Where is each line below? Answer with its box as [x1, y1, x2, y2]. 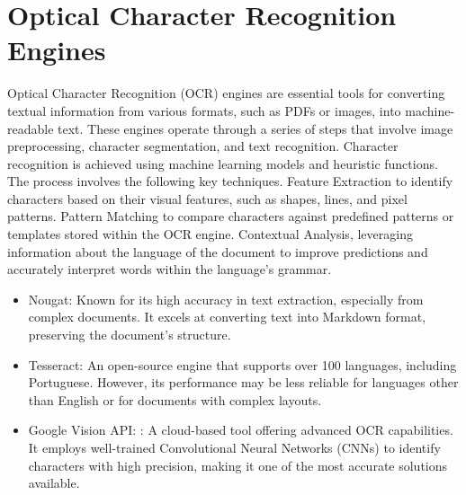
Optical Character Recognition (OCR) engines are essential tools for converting [7, 84, 445, 102]
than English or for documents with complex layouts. [28, 390, 322, 409]
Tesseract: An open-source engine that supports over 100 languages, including [28, 355, 457, 374]
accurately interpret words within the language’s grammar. [7, 260, 332, 278]
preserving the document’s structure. [28, 325, 231, 344]
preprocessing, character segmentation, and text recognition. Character [7, 137, 399, 155]
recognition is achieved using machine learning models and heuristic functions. [7, 154, 438, 172]
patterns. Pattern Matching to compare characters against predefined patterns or [7, 207, 454, 225]
